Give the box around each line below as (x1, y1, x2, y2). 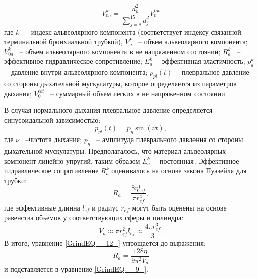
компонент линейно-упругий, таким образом (4, 155, 140, 166)
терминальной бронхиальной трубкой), (4, 36, 123, 47)
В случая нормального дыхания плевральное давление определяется (4, 105, 213, 115)
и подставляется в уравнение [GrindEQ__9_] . (4, 264, 148, 274)
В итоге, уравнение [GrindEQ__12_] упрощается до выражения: (4, 238, 206, 248)
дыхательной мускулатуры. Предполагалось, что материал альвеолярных (4, 146, 226, 156)
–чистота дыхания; (25, 134, 82, 145)
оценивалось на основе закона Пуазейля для (111, 165, 247, 176)
